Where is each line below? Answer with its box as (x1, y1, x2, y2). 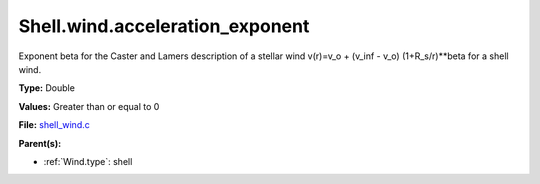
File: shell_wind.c (18, 119, 90, 131)
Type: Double (18, 82, 75, 94)
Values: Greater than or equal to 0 (18, 100, 160, 112)
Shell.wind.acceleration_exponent (18, 15, 310, 37)
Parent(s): (18, 137, 62, 149)
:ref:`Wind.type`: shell (43, 155, 133, 167)
